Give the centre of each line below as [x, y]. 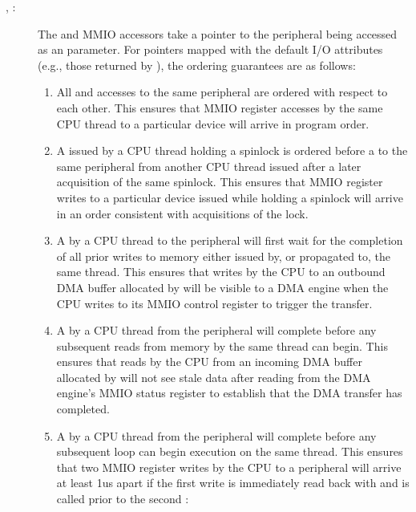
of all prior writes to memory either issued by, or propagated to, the [224, 256]
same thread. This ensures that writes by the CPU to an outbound [221, 272]
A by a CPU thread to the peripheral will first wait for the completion [230, 240]
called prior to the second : [123, 499]
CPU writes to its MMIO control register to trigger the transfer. [214, 303]
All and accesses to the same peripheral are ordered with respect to [222, 92]
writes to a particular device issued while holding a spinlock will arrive [230, 197]
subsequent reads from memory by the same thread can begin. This [222, 345]
